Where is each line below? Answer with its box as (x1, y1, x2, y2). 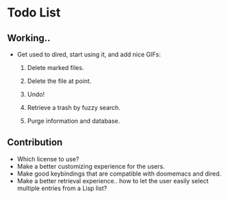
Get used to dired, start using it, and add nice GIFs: (16, 50, 161, 58)
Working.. (7, 32, 51, 44)
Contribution (7, 137, 63, 148)
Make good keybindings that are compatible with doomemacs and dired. (16, 169, 222, 178)
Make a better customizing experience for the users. (16, 162, 166, 170)
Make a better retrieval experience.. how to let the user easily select (16, 176, 209, 185)
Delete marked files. (27, 64, 84, 71)
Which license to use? (16, 154, 79, 163)
